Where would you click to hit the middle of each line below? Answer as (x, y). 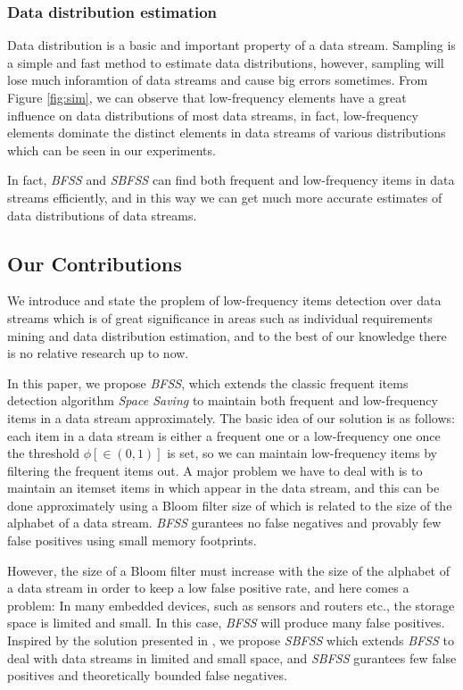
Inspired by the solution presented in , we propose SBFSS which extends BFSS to (231, 640)
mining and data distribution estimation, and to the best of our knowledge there (227, 335)
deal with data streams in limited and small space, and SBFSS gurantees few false (232, 657)
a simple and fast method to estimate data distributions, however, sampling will (226, 62)
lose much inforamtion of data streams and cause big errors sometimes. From (218, 80)
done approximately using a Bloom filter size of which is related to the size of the (230, 505)
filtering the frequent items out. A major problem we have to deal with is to (215, 470)
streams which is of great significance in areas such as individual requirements (220, 317)
